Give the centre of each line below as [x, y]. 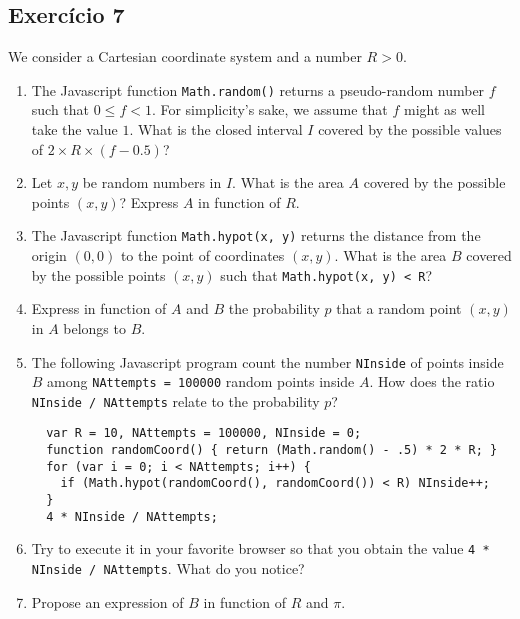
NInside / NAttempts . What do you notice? [168, 568]
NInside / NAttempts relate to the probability [175, 400]
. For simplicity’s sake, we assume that [269, 109]
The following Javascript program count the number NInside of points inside [267, 361]
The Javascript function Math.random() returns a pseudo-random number [258, 89]
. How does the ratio [432, 381]
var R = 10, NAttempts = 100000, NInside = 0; [204, 433]
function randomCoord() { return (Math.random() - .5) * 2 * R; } [272, 450]
